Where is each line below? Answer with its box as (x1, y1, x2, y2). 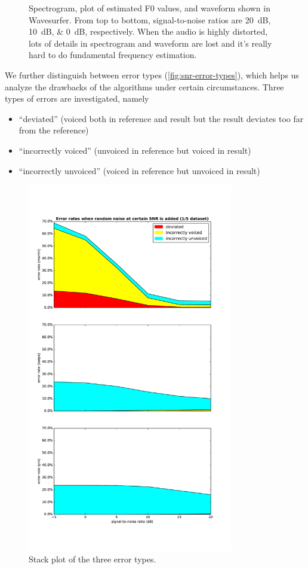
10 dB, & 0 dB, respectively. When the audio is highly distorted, (29, 25, 268, 38)
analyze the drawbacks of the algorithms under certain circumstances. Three (5, 80, 284, 93)
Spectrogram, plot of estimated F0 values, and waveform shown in (29, 2, 270, 14)
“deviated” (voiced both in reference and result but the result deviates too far (19, 112, 304, 124)
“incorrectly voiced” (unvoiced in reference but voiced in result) (19, 144, 251, 156)
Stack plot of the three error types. (29, 553, 156, 565)
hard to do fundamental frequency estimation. (29, 48, 197, 61)
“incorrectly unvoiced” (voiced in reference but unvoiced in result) (19, 164, 260, 177)
